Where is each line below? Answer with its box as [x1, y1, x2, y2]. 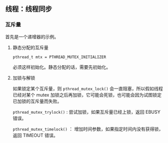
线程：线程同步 [5, 5, 52, 14]
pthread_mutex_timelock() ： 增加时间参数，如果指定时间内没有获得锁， [12, 126, 163, 132]
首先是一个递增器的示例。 [5, 33, 59, 39]
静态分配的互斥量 [12, 44, 49, 51]
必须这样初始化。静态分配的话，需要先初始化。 [12, 64, 111, 70]
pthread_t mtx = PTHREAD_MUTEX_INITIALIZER [12, 55, 107, 60]
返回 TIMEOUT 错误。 [12, 132, 58, 138]
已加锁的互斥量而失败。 [12, 98, 62, 104]
